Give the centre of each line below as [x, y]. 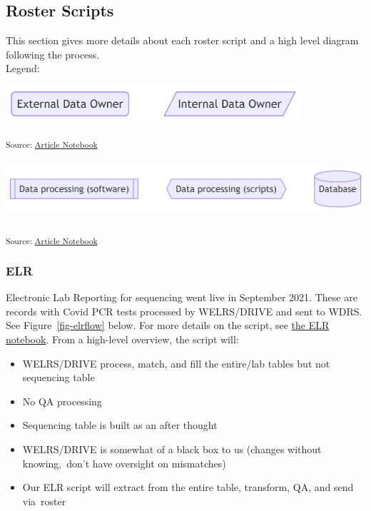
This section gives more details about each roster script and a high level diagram [182, 40]
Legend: [23, 68]
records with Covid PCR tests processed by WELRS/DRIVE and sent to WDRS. [184, 311]
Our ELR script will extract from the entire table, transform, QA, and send [188, 487]
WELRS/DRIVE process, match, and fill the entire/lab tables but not [176, 363]
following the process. [53, 54]
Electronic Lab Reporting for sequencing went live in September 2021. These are [182, 297]
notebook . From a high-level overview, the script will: [122, 339]
